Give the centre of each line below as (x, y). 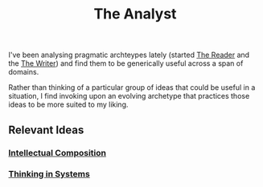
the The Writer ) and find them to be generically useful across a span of (126, 63)
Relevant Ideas (46, 130)
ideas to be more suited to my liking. (68, 104)
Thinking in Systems (49, 174)
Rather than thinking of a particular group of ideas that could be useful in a (132, 87)
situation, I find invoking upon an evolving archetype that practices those (129, 96)
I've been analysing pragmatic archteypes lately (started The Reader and (129, 55)
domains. (24, 72)
